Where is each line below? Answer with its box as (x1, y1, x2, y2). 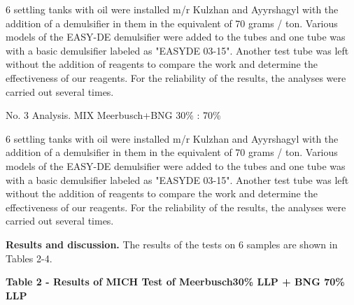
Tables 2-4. (6, 250, 52, 265)
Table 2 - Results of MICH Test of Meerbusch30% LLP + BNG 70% (6, 274, 345, 289)
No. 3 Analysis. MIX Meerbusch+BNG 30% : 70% (6, 108, 221, 122)
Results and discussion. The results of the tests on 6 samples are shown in (6, 236, 338, 251)
